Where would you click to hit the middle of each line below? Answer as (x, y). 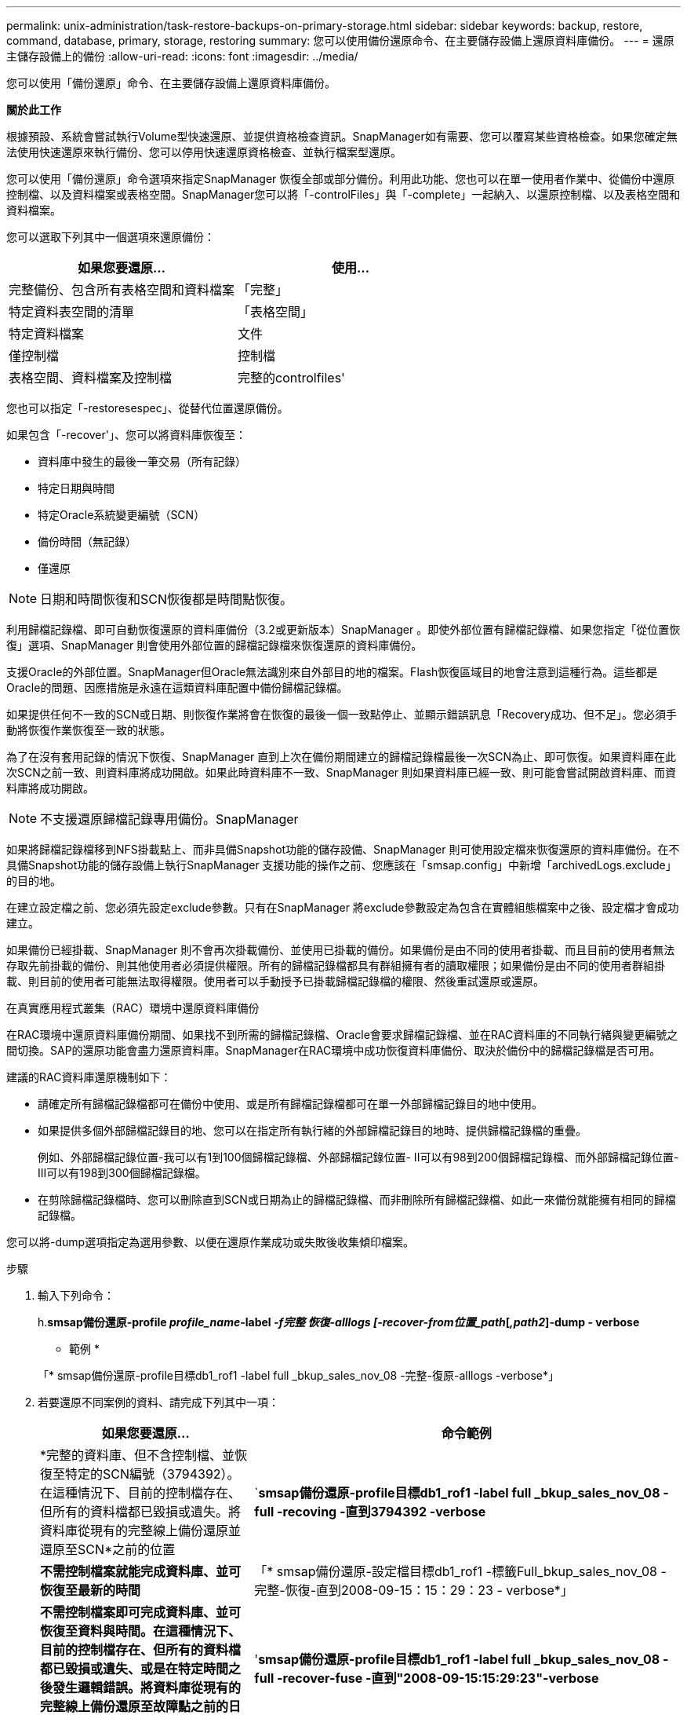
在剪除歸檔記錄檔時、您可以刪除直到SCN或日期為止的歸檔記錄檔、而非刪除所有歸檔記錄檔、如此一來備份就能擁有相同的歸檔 (357, 1199)
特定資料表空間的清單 (72, 312)
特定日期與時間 (76, 488)
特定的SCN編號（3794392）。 (153, 1474)
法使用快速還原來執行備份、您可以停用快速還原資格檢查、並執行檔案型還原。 (204, 152)
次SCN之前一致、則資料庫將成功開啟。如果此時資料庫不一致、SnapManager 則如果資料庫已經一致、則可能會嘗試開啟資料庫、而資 (342, 772)
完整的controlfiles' (291, 378)
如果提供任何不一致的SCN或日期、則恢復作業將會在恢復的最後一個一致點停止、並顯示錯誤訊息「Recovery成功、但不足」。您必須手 (342, 714)
